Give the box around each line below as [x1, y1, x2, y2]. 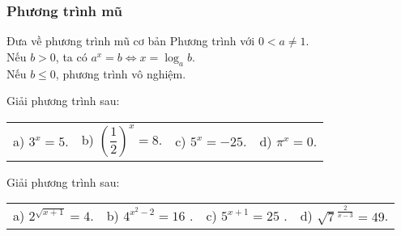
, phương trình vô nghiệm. [55, 65, 186, 82]
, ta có [55, 48, 87, 65]
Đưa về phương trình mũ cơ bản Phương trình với [6, 32, 255, 49]
